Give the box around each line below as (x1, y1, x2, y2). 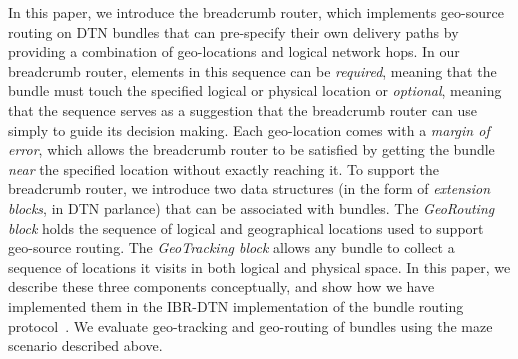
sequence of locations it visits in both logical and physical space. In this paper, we (8, 256, 511, 277)
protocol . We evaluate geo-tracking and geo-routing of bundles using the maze (8, 315, 493, 336)
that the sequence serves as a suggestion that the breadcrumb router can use (8, 99, 477, 120)
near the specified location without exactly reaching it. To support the (8, 158, 439, 179)
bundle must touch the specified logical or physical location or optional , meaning (8, 80, 502, 101)
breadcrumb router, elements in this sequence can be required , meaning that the (8, 60, 497, 81)
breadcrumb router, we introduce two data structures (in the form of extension (8, 178, 491, 199)
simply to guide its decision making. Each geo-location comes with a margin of (8, 119, 490, 140)
